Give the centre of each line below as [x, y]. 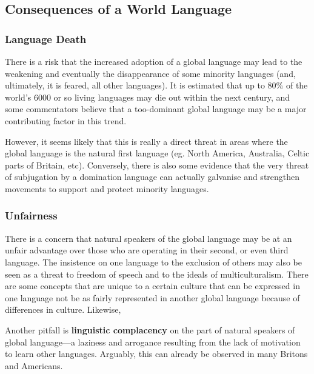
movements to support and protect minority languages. [107, 188]
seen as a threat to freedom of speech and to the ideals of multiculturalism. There [157, 274]
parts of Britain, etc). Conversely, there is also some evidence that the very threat [157, 165]
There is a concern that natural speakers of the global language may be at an [149, 238]
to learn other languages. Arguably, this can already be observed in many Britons [156, 354]
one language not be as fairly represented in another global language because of [152, 297]
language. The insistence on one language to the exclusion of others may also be [153, 262]
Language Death [46, 38]
